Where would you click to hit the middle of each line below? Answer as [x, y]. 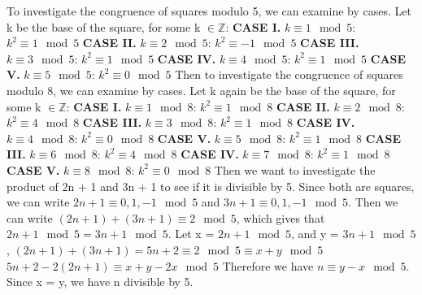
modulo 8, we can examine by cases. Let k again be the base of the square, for [201, 90]
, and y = [315, 234]
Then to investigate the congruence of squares [289, 74]
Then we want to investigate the [295, 169]
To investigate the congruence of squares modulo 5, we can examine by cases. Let [209, 11]
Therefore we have [268, 265]
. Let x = [191, 234]
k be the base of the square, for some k [104, 26]
